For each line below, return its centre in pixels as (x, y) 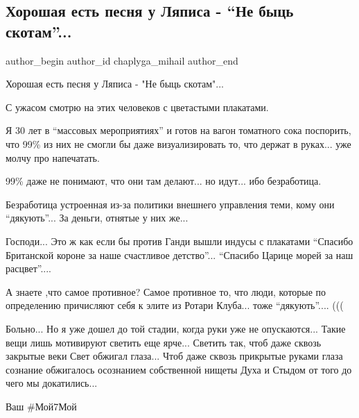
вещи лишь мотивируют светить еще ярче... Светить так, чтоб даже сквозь (164, 342)
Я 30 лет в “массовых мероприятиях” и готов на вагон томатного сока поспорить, (178, 130)
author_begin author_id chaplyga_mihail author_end (122, 60)
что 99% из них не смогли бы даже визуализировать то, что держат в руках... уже (178, 143)
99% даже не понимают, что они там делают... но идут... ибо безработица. (164, 181)
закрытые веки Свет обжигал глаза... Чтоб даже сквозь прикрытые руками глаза (174, 356)
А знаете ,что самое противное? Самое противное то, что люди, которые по (166, 291)
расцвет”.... (29, 268)
